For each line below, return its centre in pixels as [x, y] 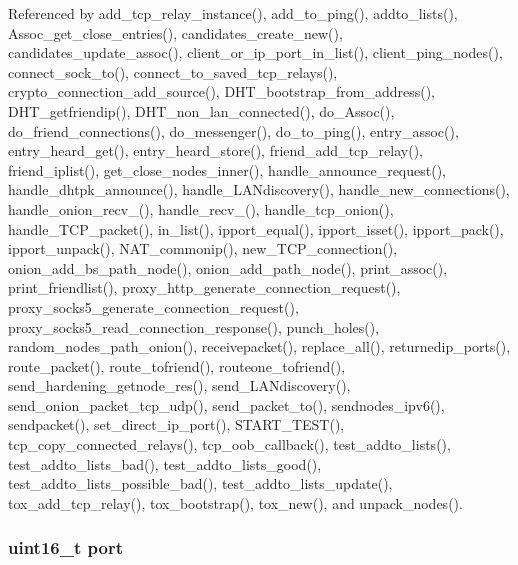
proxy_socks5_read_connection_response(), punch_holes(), [194, 326]
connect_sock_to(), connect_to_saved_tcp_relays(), [173, 71]
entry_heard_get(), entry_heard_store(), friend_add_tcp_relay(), [215, 150]
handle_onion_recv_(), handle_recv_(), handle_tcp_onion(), [201, 208]
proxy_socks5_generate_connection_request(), [153, 306]
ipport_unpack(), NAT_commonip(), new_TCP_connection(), [203, 248]
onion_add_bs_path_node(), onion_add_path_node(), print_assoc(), [228, 267]
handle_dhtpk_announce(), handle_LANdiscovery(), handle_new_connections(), [259, 189]
